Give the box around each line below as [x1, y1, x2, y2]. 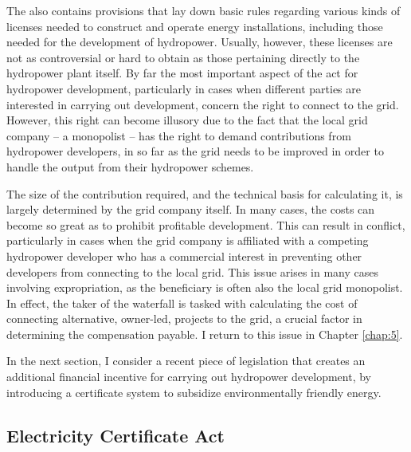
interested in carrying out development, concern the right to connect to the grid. [6, 96, 399, 112]
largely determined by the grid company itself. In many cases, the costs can [6, 201, 375, 218]
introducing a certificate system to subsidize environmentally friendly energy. [6, 383, 382, 400]
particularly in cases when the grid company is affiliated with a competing [6, 232, 369, 249]
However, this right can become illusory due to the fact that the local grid [6, 112, 368, 128]
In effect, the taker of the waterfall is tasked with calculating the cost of [6, 294, 358, 311]
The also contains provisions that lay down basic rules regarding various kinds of [6, 2, 401, 18]
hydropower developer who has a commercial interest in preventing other [6, 247, 362, 264]
